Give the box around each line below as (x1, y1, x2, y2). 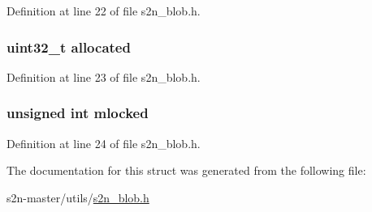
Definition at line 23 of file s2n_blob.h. (6, 68, 201, 85)
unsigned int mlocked (6, 103, 149, 123)
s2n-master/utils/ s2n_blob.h (6, 189, 149, 206)
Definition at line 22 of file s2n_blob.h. (6, 2, 201, 19)
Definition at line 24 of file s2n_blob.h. (6, 134, 201, 151)
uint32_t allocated (6, 36, 131, 57)
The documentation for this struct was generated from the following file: (6, 162, 366, 179)
